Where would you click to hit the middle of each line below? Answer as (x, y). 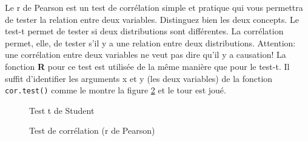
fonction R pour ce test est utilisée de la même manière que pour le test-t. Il (147, 66)
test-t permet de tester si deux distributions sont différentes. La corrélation (144, 31)
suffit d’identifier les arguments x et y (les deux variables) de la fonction (139, 78)
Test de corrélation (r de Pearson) (92, 130)
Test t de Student (62, 110)
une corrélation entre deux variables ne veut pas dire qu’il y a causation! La (146, 55)
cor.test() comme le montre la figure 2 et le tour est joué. (115, 90)
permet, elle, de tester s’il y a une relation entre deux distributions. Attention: (150, 42)
